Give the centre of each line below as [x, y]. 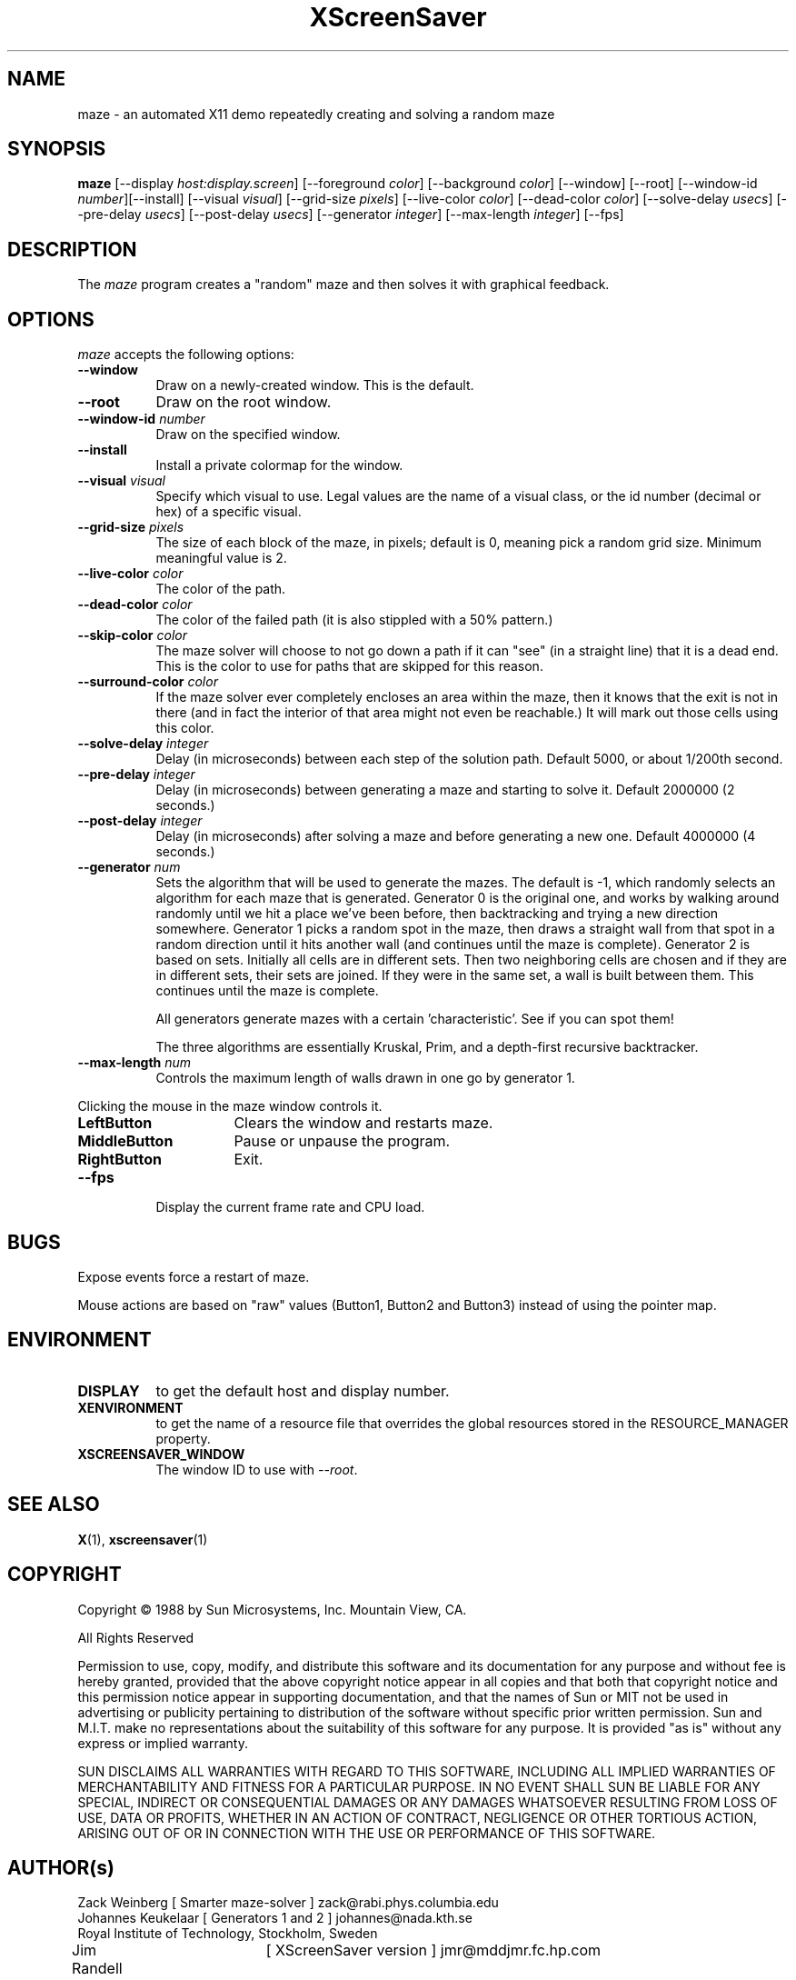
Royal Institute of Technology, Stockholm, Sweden [228, 1934]
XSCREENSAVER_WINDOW [161, 1454]
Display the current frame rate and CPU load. [290, 1207]
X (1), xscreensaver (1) [143, 1539]
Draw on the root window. [244, 402]
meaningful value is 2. [221, 558]
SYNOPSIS [57, 149]
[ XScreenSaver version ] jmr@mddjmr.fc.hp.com [433, 1950]
